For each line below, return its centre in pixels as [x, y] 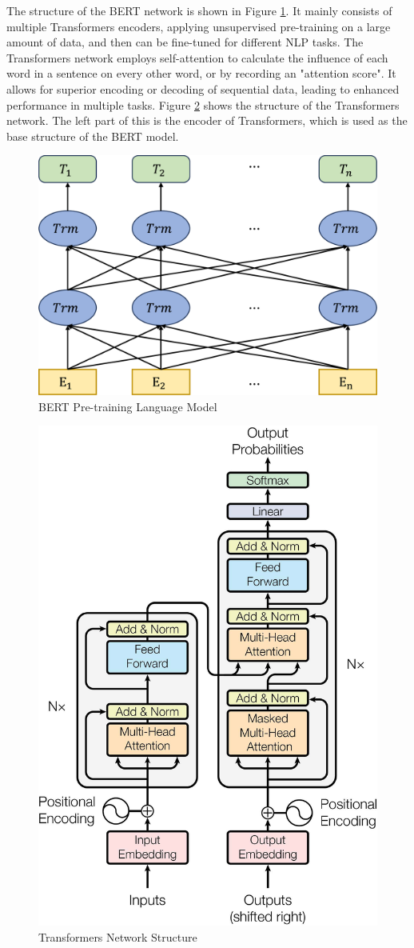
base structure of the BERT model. [93, 136]
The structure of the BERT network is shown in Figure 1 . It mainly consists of [199, 10]
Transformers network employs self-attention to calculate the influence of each [197, 57]
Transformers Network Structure [118, 936]
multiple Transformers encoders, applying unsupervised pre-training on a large [199, 26]
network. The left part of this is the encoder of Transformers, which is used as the [207, 120]
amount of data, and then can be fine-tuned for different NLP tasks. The [185, 42]
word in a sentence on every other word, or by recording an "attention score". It [201, 73]
